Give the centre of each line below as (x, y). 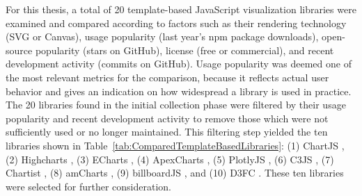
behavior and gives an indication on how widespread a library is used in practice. (179, 91)
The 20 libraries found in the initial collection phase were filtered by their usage (176, 105)
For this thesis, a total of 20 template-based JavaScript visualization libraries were (181, 9)
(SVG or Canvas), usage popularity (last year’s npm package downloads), (162, 36)
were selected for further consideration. (88, 186)
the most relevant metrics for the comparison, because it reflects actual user (167, 77)
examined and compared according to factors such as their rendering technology (176, 23)
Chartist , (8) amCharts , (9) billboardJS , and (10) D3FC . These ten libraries (175, 173)
